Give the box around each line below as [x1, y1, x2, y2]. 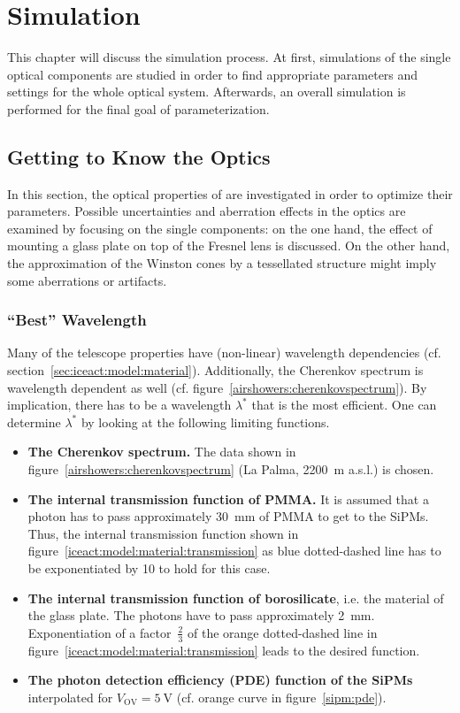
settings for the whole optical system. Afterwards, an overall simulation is [7, 82, 406, 101]
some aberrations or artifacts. [7, 271, 167, 289]
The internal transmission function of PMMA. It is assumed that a [27, 489, 429, 508]
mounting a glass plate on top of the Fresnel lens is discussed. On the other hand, [7, 236, 450, 255]
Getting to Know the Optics [7, 142, 271, 170]
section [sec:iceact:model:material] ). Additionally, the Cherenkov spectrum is [7, 361, 424, 379]
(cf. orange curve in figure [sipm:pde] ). [176, 687, 387, 706]
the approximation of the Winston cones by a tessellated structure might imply [7, 254, 437, 272]
